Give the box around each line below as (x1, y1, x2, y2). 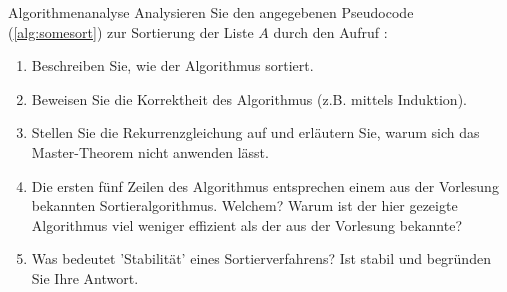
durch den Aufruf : (273, 21, 388, 42)
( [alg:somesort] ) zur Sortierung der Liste (8, 21, 254, 42)
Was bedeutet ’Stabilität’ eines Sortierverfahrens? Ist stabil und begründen (31, 248, 491, 269)
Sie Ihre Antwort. (31, 267, 139, 288)
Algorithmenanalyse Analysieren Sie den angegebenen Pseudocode (8, 2, 414, 22)
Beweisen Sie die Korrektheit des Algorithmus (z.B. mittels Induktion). (31, 88, 467, 109)
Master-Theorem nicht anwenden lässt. (31, 141, 269, 162)
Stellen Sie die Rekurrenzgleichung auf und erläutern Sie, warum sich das (31, 122, 480, 143)
